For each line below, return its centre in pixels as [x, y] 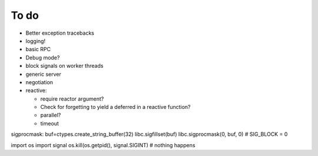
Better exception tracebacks [60, 33]
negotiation [39, 82]
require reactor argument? [72, 99]
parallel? [51, 115]
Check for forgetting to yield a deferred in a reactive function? [115, 107]
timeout [49, 123]
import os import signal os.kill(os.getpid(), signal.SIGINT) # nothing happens [103, 145]
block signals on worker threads [64, 66]
